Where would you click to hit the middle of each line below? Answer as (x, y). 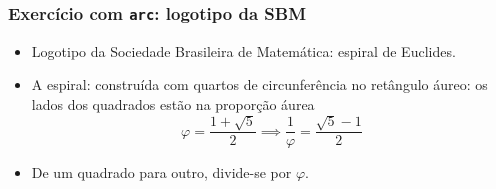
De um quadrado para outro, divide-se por (161, 172)
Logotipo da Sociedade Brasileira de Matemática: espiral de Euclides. (243, 50)
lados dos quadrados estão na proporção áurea (173, 103)
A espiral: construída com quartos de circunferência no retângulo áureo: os (259, 84)
